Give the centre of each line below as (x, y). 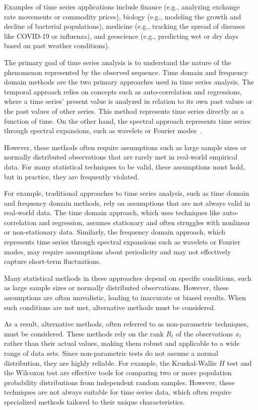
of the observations (204, 333)
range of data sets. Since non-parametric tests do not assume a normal (111, 353)
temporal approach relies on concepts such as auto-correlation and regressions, (123, 91)
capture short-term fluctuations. (53, 261)
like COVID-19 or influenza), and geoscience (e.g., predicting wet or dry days (121, 36)
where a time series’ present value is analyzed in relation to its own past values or (128, 101)
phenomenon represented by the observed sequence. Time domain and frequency (126, 72)
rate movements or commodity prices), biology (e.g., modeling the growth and (123, 16)
